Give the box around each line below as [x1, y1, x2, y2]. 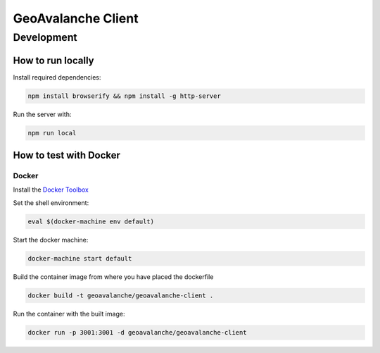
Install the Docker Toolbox [13, 185, 89, 194]
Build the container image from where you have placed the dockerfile [13, 272, 214, 281]
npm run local [27, 129, 77, 137]
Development [13, 31, 77, 44]
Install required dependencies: [13, 73, 101, 81]
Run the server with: [13, 110, 72, 118]
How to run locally [13, 54, 94, 66]
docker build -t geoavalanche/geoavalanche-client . [27, 291, 214, 299]
